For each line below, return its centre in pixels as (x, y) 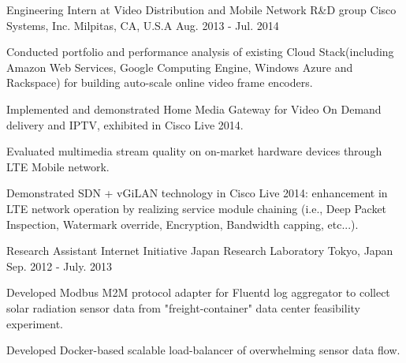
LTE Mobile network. (58, 166)
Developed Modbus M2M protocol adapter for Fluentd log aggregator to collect (198, 292)
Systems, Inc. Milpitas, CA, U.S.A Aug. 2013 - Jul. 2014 (143, 25)
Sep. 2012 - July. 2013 (59, 266)
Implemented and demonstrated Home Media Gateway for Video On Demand (194, 109)
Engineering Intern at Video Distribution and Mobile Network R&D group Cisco (201, 9)
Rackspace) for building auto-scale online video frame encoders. (160, 82)
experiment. (35, 323)
